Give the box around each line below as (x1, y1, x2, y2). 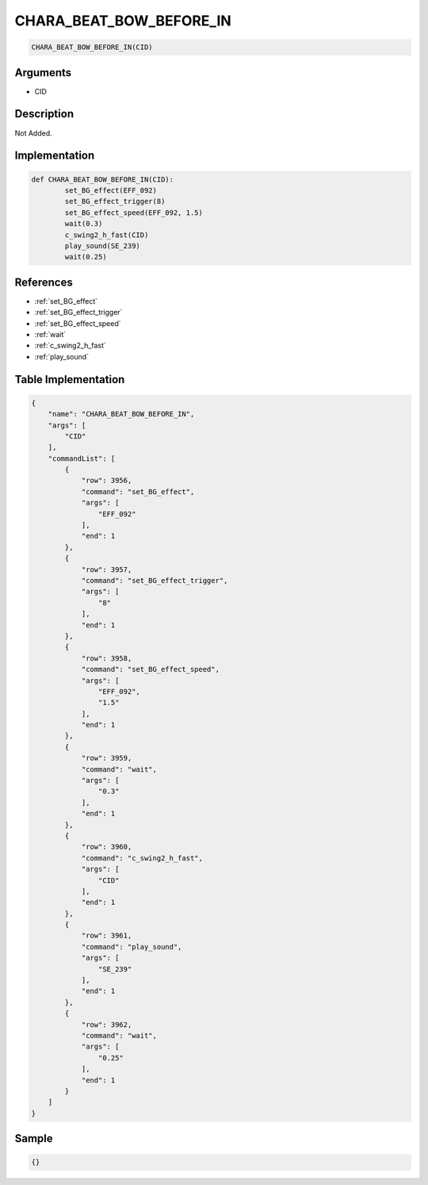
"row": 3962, (81, 1020, 132, 1029)
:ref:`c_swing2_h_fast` (34, 341, 106, 351)
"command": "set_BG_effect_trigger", (81, 576, 228, 585)
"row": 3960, (81, 842, 132, 852)
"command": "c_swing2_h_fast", (81, 853, 204, 862)
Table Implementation (14, 373, 125, 386)
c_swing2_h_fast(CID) (64, 230, 149, 240)
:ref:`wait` (34, 329, 67, 339)
